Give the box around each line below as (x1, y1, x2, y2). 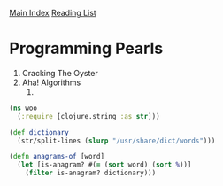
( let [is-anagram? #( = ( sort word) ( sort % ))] (17, 160, 192, 169)
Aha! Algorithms (21, 77, 81, 88)
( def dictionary (9, 128, 69, 136)
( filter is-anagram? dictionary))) (25, 168, 157, 178)
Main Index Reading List (9, 8, 97, 18)
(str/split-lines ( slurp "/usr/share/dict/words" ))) (17, 136, 216, 145)
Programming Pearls (9, 39, 164, 58)
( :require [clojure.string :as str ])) (17, 112, 161, 120)
